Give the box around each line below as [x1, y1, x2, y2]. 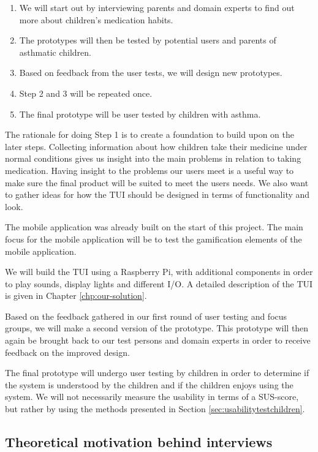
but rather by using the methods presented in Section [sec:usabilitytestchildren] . [5, 402, 305, 415]
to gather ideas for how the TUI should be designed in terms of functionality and [5, 188, 310, 201]
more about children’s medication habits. [19, 13, 173, 26]
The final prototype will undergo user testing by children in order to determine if [5, 366, 309, 379]
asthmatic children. [19, 45, 91, 58]
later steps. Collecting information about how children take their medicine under [5, 140, 308, 153]
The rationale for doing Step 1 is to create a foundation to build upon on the [5, 128, 294, 141]
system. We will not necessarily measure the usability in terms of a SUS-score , [5, 390, 299, 403]
